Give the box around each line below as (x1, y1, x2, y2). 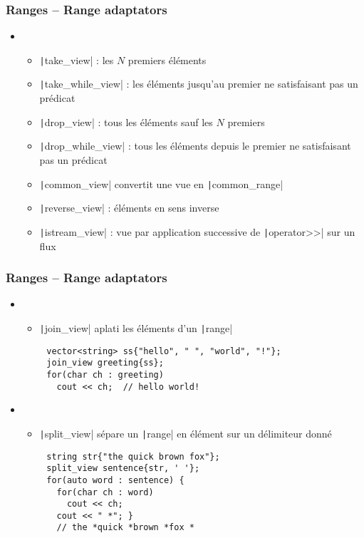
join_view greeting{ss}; (46, 358, 164, 368)
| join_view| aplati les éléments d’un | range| (39, 321, 233, 335)
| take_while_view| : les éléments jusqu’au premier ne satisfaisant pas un (39, 76, 358, 91)
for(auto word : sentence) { (46, 475, 184, 485)
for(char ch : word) (56, 487, 154, 497)
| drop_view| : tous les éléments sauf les (39, 114, 213, 129)
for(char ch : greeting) (46, 369, 164, 380)
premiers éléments (128, 52, 207, 67)
